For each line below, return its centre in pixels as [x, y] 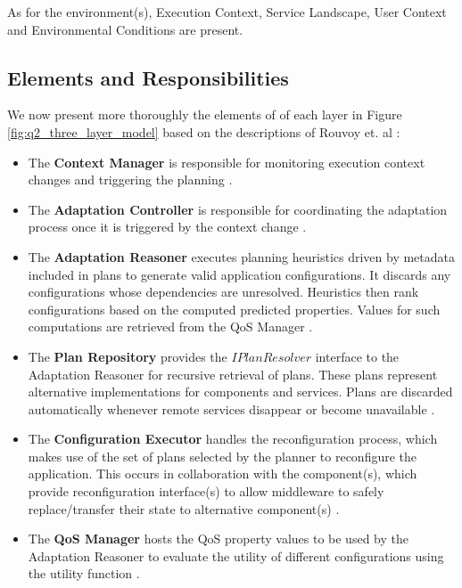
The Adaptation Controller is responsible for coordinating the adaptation [238, 209]
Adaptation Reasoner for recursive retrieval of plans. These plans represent [233, 374]
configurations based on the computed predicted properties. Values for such [234, 309]
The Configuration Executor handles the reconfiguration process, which [233, 439]
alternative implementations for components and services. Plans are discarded [240, 392]
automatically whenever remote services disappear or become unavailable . [231, 408]
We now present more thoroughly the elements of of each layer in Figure [205, 114]
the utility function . [84, 573]
